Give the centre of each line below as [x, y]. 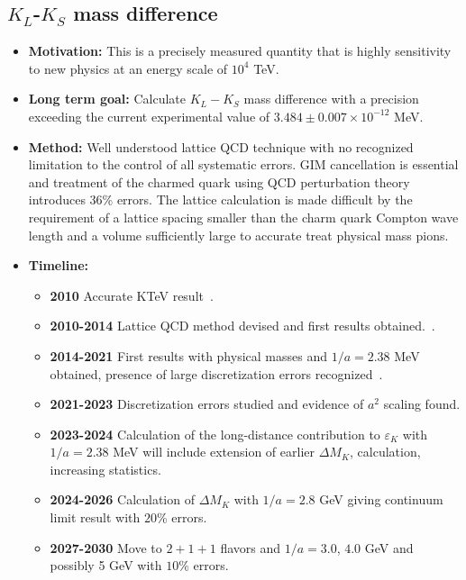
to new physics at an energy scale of [128, 68]
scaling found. [422, 404]
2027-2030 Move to [106, 547]
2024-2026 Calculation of [122, 499]
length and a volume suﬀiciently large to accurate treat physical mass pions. [238, 235]
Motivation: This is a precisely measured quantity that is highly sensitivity [240, 51]
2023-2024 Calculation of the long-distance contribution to [215, 434]
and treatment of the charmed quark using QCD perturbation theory [219, 181]
